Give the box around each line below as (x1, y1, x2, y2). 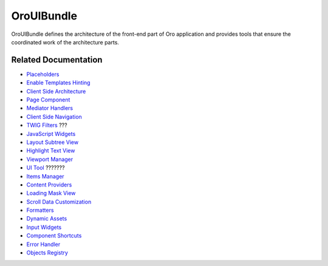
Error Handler (26, 240, 61, 248)
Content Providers (26, 181, 72, 188)
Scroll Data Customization (26, 198, 92, 205)
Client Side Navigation (26, 113, 82, 120)
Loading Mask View (26, 189, 76, 197)
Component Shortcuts (26, 232, 82, 239)
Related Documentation (11, 55, 103, 65)
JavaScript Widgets (26, 130, 76, 137)
